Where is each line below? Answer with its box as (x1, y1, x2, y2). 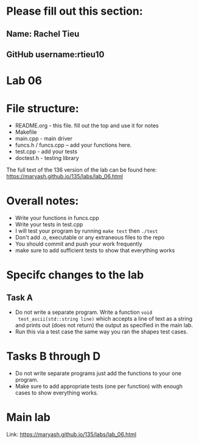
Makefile (15, 128, 37, 136)
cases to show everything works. (15, 389, 99, 396)
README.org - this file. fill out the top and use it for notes (15, 122, 159, 129)
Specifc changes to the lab (6, 268, 144, 282)
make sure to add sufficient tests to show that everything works (15, 247, 175, 254)
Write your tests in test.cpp (15, 221, 83, 228)
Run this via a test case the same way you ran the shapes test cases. (15, 328, 188, 335)
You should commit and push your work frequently (15, 240, 142, 248)
